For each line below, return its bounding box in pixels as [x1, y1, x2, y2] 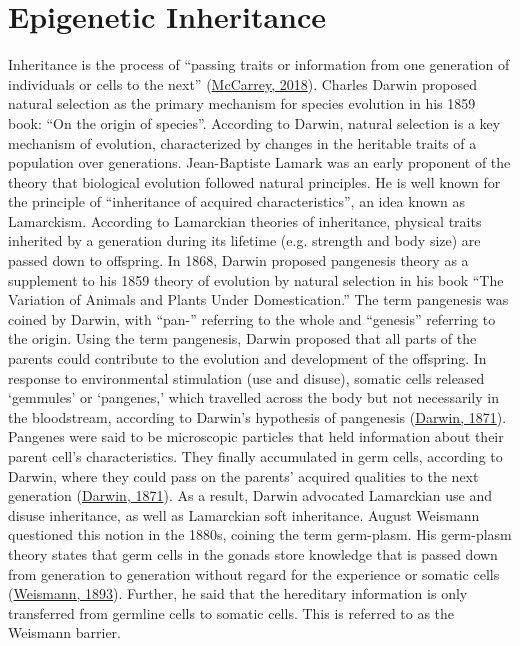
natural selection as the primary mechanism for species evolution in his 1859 [8, 93, 476, 114]
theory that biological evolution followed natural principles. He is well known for [8, 171, 501, 192]
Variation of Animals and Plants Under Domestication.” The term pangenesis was [8, 289, 509, 310]
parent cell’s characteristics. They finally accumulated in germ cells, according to [8, 446, 503, 466]
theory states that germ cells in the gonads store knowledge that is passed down [8, 543, 498, 564]
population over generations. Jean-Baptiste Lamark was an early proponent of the [8, 152, 511, 173]
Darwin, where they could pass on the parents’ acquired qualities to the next [8, 465, 479, 486]
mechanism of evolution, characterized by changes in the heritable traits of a [8, 132, 477, 153]
